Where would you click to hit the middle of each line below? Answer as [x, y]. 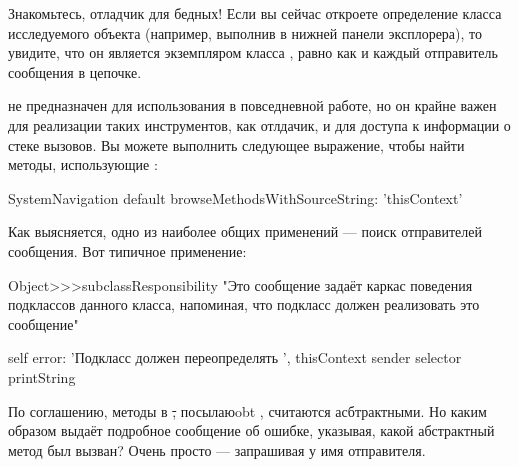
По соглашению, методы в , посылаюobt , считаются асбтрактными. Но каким [247, 410]
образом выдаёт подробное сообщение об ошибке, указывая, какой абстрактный [251, 430]
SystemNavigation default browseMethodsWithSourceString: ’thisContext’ [235, 197]
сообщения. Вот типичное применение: [127, 250]
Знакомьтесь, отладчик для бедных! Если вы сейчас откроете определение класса [255, 13]
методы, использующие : [83, 164]
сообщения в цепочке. [75, 71]
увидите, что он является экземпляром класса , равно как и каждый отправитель [253, 52]
